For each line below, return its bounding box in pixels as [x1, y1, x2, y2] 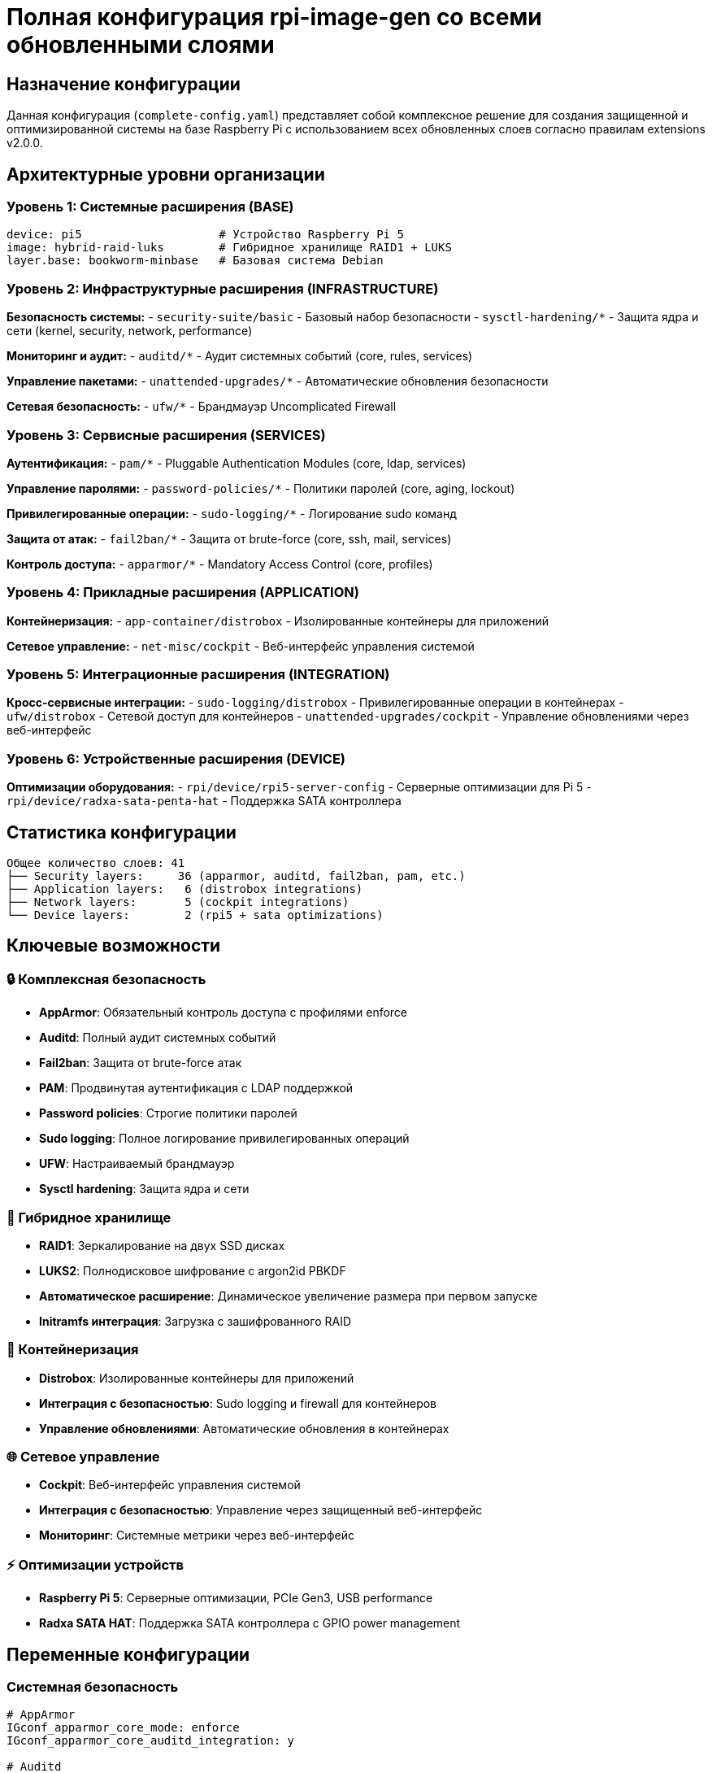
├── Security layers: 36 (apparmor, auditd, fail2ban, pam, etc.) [7, 869, 466, 882]
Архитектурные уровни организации [7, 163, 325, 185]
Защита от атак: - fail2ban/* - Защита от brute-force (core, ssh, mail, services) [7, 531, 452, 546]
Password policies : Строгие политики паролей [39, 1106, 297, 1121]
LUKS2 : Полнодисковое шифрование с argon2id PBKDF [39, 1263, 346, 1278]
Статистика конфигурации [7, 821, 237, 843]
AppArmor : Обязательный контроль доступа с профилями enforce [39, 1005, 408, 1020]
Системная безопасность [7, 1679, 179, 1696]
